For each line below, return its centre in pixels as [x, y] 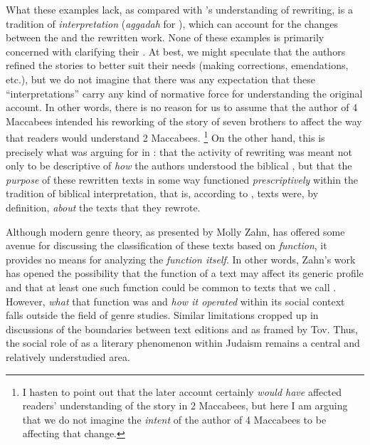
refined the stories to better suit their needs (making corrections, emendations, [177, 65]
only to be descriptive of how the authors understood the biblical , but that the [179, 166]
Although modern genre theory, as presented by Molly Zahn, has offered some [175, 231]
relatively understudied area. [68, 356]
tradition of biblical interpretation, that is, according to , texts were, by [162, 193]
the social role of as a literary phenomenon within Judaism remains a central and [183, 343]
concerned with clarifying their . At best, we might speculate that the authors [176, 51]
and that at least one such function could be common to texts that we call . [171, 287]
